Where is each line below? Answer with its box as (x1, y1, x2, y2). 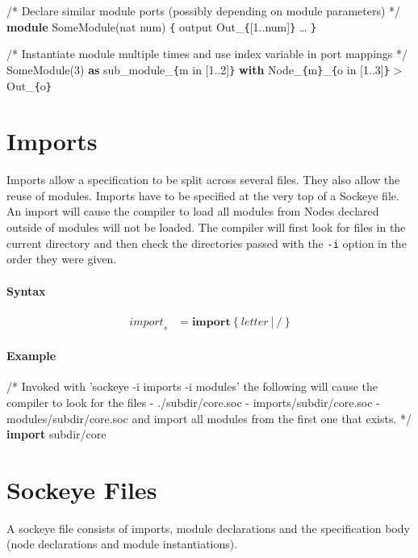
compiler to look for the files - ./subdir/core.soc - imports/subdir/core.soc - (6, 393, 380, 410)
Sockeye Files (6, 472, 157, 506)
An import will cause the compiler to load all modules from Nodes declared (6, 203, 379, 220)
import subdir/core (6, 426, 107, 443)
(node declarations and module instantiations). (6, 535, 238, 552)
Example (6, 347, 56, 364)
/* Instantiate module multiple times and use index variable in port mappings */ (6, 45, 408, 62)
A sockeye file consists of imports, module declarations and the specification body (6, 519, 410, 536)
